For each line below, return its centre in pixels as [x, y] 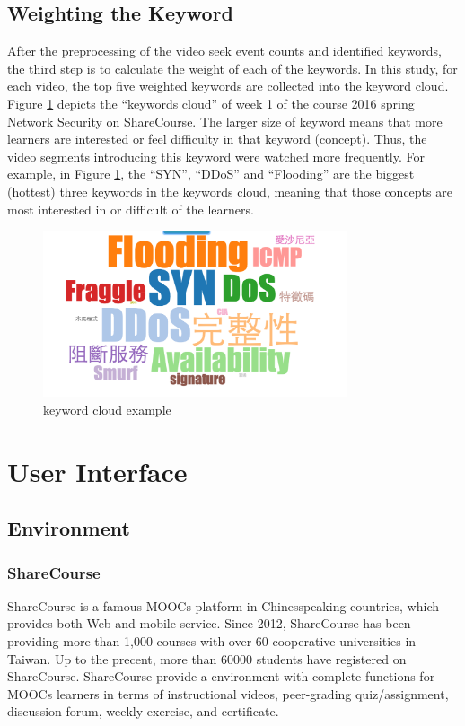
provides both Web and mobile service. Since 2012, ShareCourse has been [209, 623]
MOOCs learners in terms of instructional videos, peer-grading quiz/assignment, [228, 693]
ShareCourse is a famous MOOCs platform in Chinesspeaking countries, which [223, 605]
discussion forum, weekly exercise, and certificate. [143, 711]
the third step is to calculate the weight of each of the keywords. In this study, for [232, 68]
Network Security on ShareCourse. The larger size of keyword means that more [225, 121]
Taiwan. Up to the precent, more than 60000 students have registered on [207, 658]
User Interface [97, 471]
